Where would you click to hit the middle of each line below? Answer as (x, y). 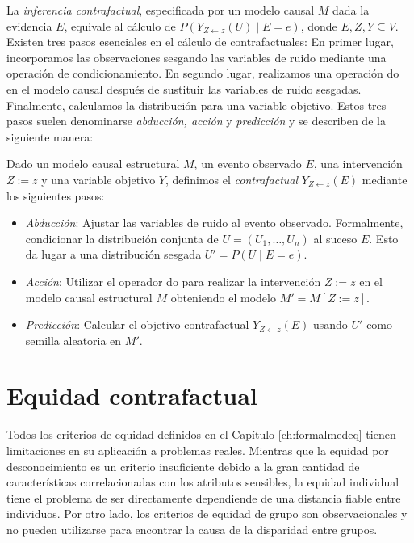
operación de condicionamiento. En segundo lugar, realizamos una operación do (203, 73)
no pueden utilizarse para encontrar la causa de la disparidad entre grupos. (192, 529)
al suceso (335, 238)
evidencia (29, 25)
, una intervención (358, 164)
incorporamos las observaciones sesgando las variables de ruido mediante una (197, 57)
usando (330, 324)
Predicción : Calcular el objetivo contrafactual (137, 324)
